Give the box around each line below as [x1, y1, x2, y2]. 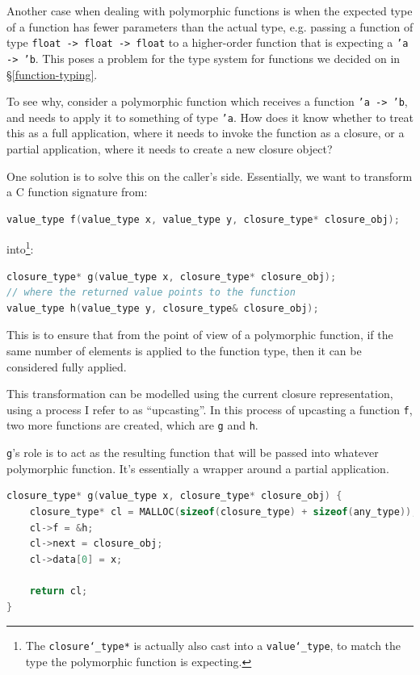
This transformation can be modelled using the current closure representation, [6, 385, 393, 402]
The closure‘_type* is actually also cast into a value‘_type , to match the [25, 637, 401, 654]
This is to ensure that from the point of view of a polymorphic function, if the [6, 326, 393, 343]
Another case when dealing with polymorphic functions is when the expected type [6, 2, 413, 19]
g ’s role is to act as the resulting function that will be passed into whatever [6, 444, 379, 461]
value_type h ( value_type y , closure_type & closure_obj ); [6, 302, 319, 314]
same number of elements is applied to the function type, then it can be [6, 342, 362, 358]
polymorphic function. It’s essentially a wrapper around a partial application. [6, 459, 389, 476]
